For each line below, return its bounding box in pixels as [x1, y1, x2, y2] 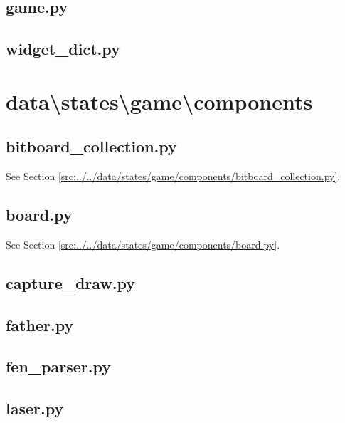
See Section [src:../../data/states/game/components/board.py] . [6, 236, 280, 251]
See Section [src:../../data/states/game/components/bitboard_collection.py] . [6, 169, 341, 184]
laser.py [6, 397, 64, 419]
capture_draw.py [6, 271, 136, 293]
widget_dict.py [6, 38, 120, 60]
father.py [6, 313, 74, 335]
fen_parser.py [6, 355, 111, 377]
